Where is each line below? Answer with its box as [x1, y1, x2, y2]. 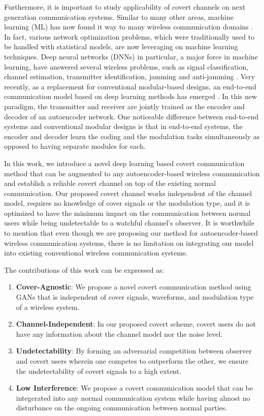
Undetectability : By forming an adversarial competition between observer [16, 345, 252, 356]
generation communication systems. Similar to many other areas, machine [4, 11, 234, 22]
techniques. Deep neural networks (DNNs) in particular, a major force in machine [4, 51, 258, 61]
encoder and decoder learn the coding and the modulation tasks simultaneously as [4, 131, 260, 141]
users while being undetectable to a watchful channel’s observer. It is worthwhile [4, 217, 254, 228]
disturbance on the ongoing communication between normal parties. [16, 402, 227, 413]
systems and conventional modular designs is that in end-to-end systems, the [4, 121, 243, 132]
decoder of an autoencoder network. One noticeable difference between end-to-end [4, 111, 259, 121]
